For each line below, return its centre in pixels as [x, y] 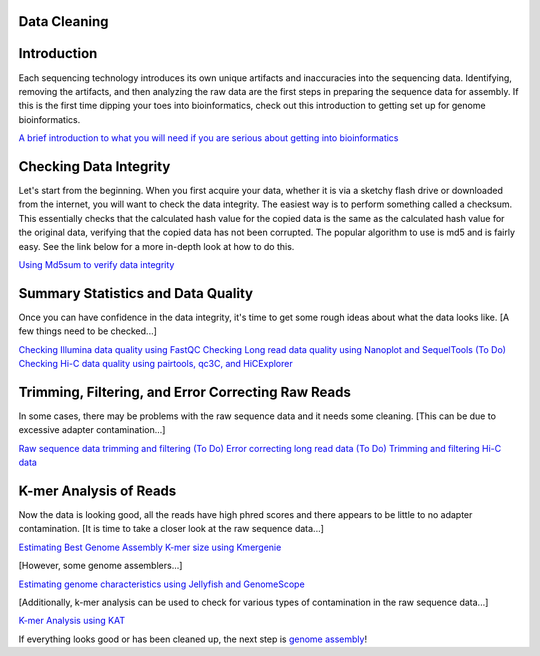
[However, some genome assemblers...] [100, 566]
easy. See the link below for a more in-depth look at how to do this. [156, 246]
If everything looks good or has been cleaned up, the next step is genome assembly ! [193, 639]
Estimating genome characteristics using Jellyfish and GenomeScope [161, 584]
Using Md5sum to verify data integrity [96, 264]
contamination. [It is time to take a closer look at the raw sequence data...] [171, 529]
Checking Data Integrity [94, 166]
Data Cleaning [63, 21]
